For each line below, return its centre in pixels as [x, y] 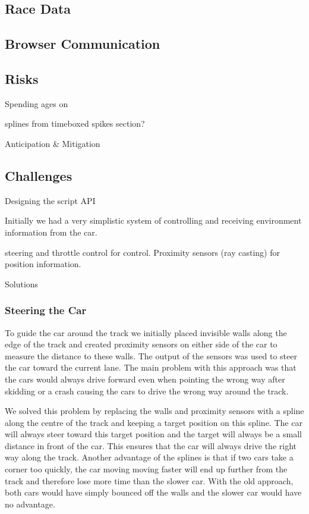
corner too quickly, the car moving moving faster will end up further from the [146, 469]
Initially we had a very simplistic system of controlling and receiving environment [153, 220]
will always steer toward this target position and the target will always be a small [153, 434]
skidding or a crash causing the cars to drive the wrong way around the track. [147, 391]
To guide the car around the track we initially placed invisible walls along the [146, 332]
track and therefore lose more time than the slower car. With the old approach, [149, 480]
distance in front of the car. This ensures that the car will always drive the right [151, 445]
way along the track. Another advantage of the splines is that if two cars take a [149, 457]
